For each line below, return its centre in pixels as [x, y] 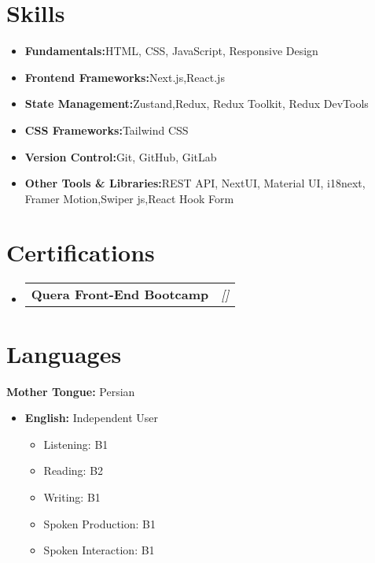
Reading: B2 [74, 470]
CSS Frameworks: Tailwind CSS [107, 130]
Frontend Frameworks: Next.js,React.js [125, 77]
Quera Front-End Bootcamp [120, 294]
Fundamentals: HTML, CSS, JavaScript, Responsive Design [171, 51]
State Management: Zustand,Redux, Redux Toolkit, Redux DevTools [197, 104]
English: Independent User [91, 418]
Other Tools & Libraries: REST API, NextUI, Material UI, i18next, [195, 183]
